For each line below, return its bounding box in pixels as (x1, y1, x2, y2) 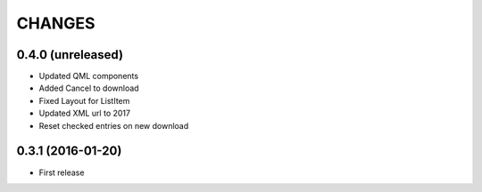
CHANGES (16, 13, 96, 33)
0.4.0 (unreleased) (16, 47, 124, 62)
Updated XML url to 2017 (38, 108, 131, 119)
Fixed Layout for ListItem (38, 95, 130, 106)
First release (38, 167, 85, 178)
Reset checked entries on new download (38, 120, 189, 131)
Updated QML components (38, 71, 138, 82)
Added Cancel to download (38, 83, 139, 93)
